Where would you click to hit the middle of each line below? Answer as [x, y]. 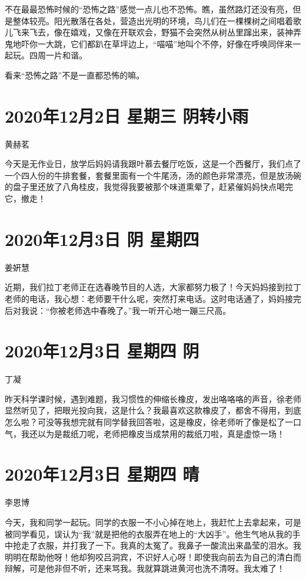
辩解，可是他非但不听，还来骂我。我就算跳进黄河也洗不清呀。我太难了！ [145, 568]
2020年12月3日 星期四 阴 [102, 351]
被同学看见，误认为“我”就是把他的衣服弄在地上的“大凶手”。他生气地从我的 [149, 533]
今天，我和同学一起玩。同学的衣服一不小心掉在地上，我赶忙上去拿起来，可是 [153, 522]
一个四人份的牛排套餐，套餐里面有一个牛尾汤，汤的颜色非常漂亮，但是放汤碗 [153, 175]
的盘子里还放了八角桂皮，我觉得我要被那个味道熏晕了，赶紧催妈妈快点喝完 [149, 187]
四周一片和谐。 [58, 55]
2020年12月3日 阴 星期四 [102, 239]
